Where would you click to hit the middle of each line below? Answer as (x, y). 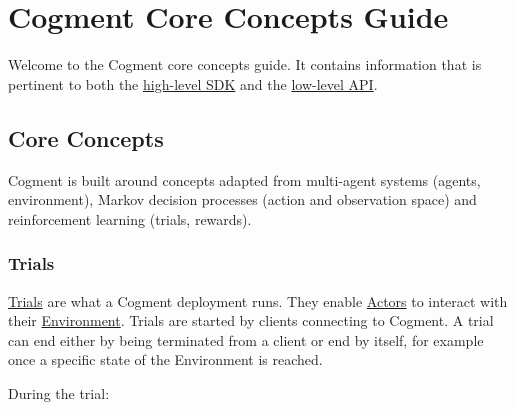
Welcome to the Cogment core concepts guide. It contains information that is (245, 64)
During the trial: (59, 392)
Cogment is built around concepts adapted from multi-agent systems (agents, (244, 179)
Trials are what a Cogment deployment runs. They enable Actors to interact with (258, 300)
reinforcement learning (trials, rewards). (130, 218)
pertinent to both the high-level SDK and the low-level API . (193, 83)
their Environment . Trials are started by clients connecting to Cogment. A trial (251, 320)
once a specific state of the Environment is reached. (165, 359)
